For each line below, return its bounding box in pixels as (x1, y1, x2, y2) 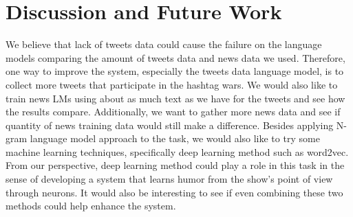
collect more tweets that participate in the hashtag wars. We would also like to (6, 77, 338, 91)
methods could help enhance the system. (6, 198, 176, 213)
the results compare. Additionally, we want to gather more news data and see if (6, 104, 341, 119)
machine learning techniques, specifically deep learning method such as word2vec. (6, 144, 349, 159)
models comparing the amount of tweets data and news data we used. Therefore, (6, 50, 345, 65)
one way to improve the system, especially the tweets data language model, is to (6, 64, 344, 78)
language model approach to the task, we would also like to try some (30, 131, 320, 146)
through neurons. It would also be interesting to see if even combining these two (6, 185, 343, 199)
